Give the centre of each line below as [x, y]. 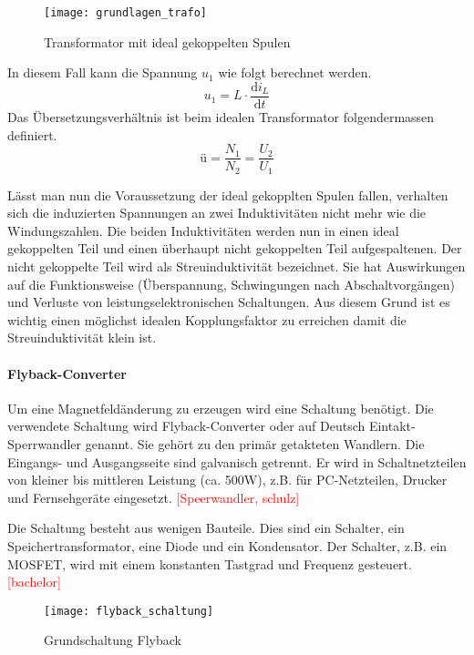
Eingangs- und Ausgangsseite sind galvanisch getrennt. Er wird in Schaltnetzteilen [237, 461]
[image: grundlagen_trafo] [125, 13]
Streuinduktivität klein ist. [82, 338]
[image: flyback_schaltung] [129, 611]
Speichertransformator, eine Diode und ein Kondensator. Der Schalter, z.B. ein [227, 545]
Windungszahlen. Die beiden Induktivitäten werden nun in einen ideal [203, 230]
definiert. [32, 134]
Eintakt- [392, 426]
